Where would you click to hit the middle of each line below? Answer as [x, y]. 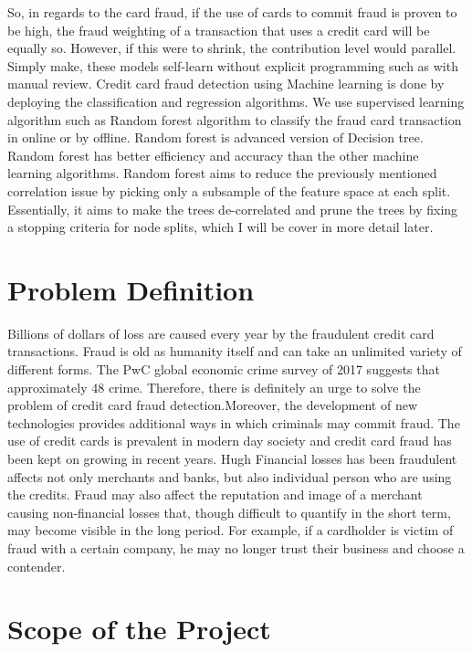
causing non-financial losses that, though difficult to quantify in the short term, [229, 512]
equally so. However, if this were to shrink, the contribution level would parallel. [232, 48]
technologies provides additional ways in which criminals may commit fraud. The [234, 422]
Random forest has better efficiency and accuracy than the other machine [213, 155]
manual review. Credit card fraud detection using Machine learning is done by [226, 84]
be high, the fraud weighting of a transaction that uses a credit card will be [219, 30]
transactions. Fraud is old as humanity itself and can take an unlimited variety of [235, 351]
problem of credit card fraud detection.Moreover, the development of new [213, 405]
